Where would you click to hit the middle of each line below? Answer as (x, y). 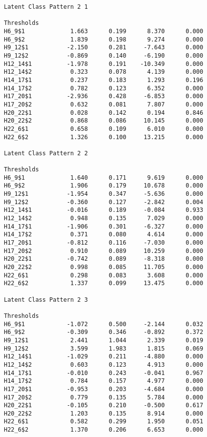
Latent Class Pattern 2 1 (46, 7)
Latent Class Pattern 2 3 (46, 300)
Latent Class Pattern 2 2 (46, 153)
